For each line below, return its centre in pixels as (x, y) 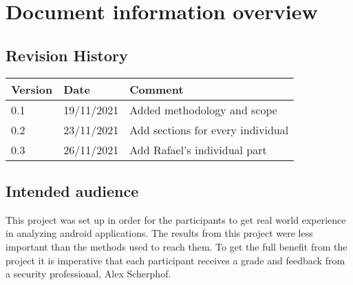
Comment (157, 89)
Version (32, 89)
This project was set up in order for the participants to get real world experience (176, 219)
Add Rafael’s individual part (198, 149)
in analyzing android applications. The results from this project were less (159, 233)
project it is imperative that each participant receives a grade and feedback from (175, 260)
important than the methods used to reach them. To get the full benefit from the (176, 246)
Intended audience (72, 190)
